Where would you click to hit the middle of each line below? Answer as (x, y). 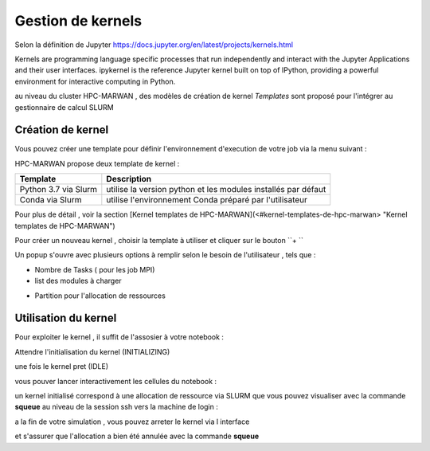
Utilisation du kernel (66, 318)
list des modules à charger (78, 281)
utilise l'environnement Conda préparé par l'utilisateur (207, 200)
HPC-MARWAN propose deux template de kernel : (97, 163)
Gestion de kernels (78, 21)
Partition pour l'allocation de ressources (100, 296)
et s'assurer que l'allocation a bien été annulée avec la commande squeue (137, 436)
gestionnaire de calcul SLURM (64, 107)
